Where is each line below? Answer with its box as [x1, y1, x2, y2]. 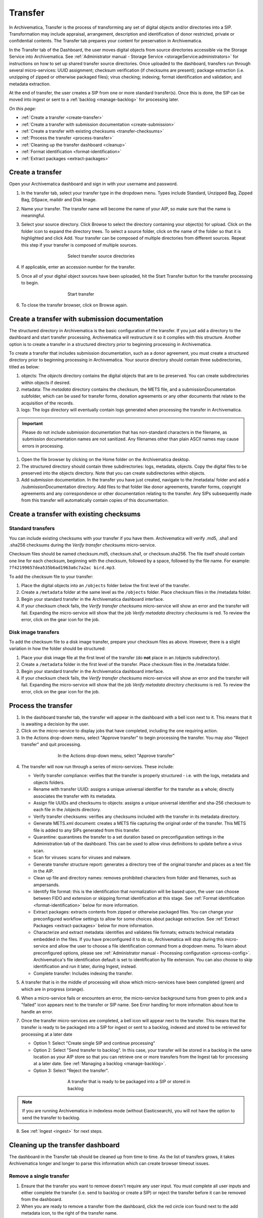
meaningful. [21, 212, 45, 219]
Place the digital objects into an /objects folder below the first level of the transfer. [21, 582, 190, 588]
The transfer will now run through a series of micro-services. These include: [21, 764, 174, 770]
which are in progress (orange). [21, 986, 85, 992]
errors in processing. [22, 443, 64, 449]
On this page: [9, 105, 37, 112]
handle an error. [21, 1009, 54, 1014]
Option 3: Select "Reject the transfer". [33, 1067, 109, 1073]
